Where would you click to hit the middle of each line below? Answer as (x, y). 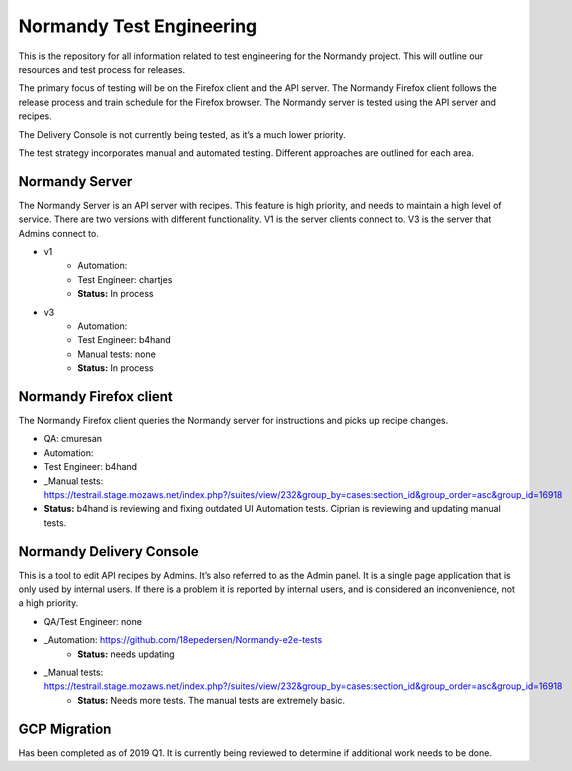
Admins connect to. (58, 233)
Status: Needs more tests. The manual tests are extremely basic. (211, 700)
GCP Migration (65, 728)
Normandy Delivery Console (108, 551)
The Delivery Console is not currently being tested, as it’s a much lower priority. (182, 134)
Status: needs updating (126, 654)
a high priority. (48, 603)
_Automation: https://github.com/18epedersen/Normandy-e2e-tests (183, 640)
